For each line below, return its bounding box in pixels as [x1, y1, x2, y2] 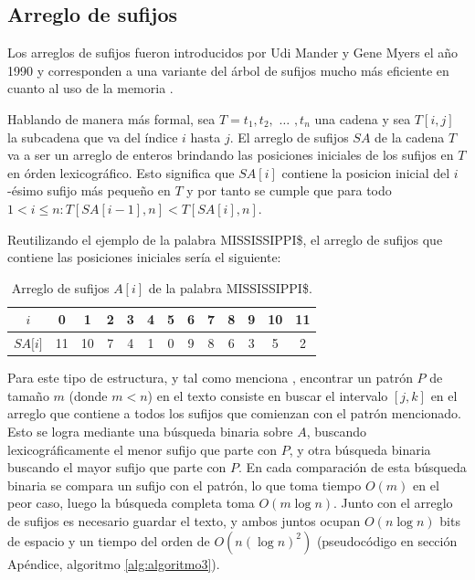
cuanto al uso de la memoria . [7, 79, 174, 98]
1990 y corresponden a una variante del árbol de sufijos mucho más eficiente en [7, 60, 449, 79]
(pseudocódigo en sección [316, 531, 458, 550]
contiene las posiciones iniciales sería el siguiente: [7, 248, 281, 267]
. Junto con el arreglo [333, 493, 453, 512]
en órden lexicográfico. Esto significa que [7, 163, 235, 182]
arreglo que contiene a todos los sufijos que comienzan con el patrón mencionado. [7, 404, 462, 423]
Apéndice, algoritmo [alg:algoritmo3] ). [7, 554, 220, 573]
